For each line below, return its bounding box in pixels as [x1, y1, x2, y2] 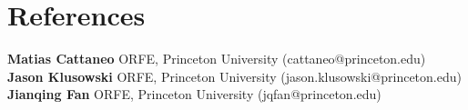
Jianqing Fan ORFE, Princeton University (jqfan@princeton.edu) [7, 85, 382, 104]
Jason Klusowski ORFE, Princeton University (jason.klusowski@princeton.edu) [7, 66, 462, 85]
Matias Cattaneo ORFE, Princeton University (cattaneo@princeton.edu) [7, 49, 426, 68]
